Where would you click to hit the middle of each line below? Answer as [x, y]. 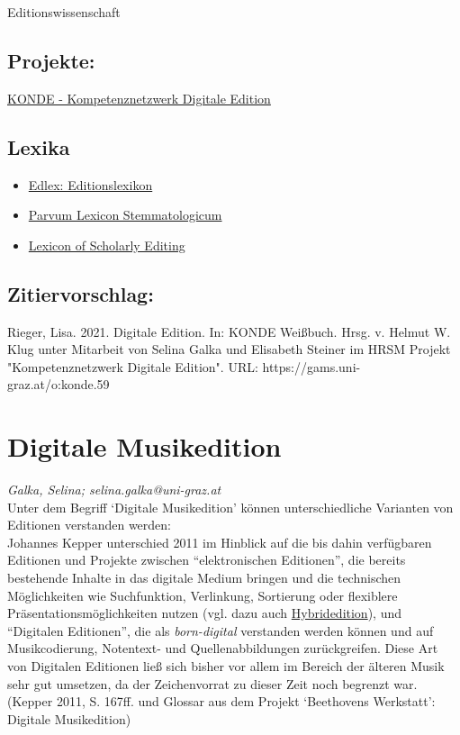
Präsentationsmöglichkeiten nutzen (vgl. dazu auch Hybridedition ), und [205, 613]
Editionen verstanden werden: [89, 525]
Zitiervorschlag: [81, 293]
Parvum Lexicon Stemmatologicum [125, 215]
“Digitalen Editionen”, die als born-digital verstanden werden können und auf [221, 630]
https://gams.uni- [311, 366]
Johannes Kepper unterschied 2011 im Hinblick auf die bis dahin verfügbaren [220, 542]
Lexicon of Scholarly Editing [107, 245]
